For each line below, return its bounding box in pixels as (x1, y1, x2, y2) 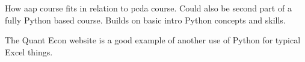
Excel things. (5, 45, 53, 58)
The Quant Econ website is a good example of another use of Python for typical (5, 34, 301, 46)
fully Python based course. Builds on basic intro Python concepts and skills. (5, 13, 286, 26)
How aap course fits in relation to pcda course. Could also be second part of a (5, 2, 292, 14)
